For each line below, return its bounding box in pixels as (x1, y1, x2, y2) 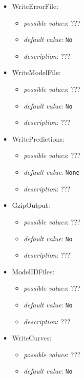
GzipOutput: (12, 200, 50, 210)
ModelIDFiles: (12, 266, 55, 276)
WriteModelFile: (12, 67, 61, 77)
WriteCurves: (12, 333, 52, 343)
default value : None (23, 167, 80, 177)
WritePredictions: (12, 133, 64, 144)
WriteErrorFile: (12, 1, 59, 11)
